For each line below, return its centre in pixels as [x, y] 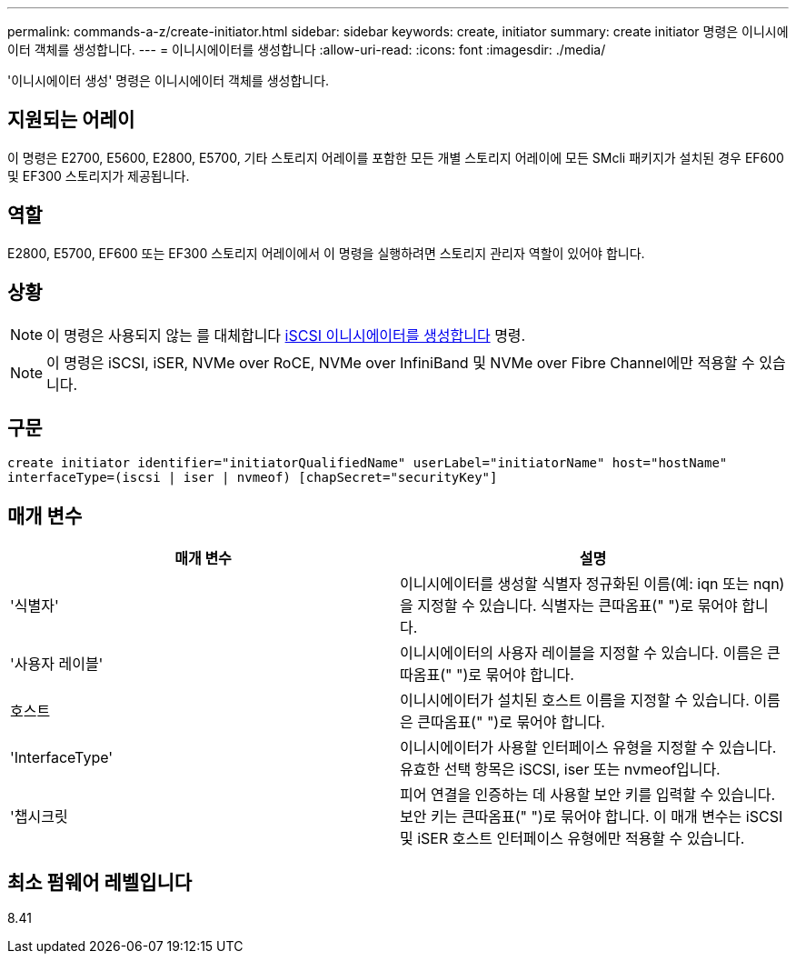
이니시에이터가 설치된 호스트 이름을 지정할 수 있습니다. [575, 701]
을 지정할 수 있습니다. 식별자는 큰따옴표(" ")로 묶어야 [569, 606]
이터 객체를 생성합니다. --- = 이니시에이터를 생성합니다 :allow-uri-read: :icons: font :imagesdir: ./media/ [307, 50]
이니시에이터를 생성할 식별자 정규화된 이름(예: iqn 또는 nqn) [592, 584]
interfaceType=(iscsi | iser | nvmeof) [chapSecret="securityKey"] [253, 478]
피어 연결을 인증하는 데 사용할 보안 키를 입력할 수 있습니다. [588, 795]
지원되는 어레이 [71, 120]
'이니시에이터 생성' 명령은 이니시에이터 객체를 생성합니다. [169, 80]
